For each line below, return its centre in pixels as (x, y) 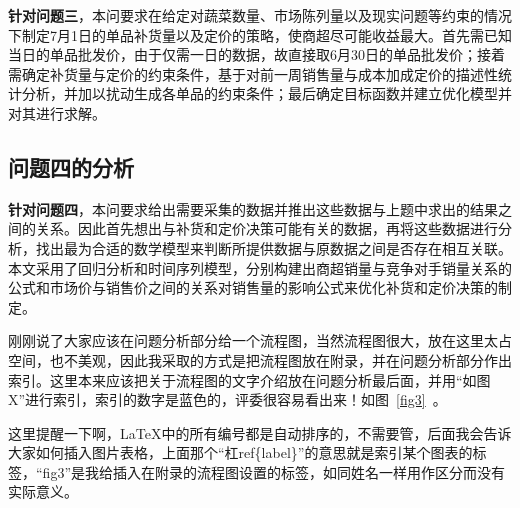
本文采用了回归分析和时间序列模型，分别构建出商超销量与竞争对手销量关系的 (260, 267)
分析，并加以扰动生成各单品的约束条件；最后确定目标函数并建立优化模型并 (266, 93)
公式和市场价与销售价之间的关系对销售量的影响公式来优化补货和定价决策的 (253, 287)
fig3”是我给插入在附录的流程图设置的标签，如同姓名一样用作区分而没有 (273, 471)
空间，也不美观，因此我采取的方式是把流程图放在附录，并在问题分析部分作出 (260, 359)
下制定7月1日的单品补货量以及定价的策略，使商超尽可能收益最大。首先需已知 (260, 34)
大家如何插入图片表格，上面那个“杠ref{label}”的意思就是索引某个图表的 (240, 452)
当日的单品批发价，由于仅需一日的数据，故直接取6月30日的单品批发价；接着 (256, 54)
